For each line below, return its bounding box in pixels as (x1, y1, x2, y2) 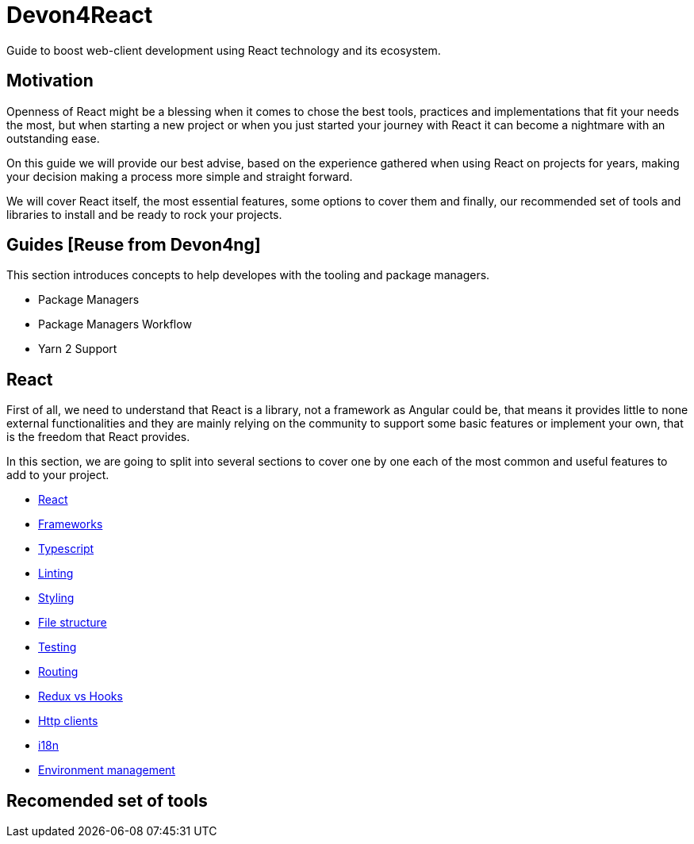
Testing (38, 640, 77, 654)
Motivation (6, 71, 94, 91)
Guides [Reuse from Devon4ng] (6, 235, 261, 255)
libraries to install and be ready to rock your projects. (6, 207, 282, 221)
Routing (38, 665, 79, 679)
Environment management (38, 763, 175, 777)
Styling (38, 591, 75, 605)
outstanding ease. (6, 131, 100, 145)
